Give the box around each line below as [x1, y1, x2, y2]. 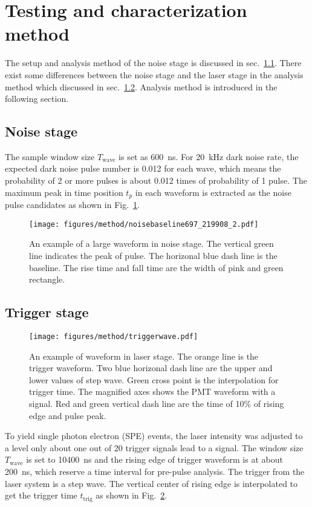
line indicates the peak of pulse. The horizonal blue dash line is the [29, 249, 278, 261]
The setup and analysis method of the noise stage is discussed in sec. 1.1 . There [5, 56, 302, 69]
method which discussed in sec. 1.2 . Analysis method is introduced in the [5, 80, 278, 93]
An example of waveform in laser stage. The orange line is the [29, 349, 259, 362]
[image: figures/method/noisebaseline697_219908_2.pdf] [29, 220, 259, 229]
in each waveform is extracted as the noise [135, 186, 291, 198]
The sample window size [5, 150, 95, 163]
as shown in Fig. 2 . [96, 489, 167, 502]
